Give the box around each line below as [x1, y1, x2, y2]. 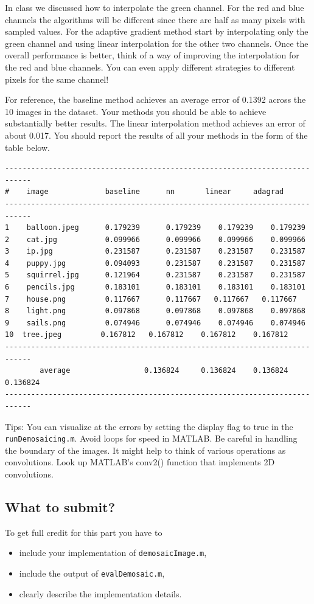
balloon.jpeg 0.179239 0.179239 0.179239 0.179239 [26, 223, 305, 232]
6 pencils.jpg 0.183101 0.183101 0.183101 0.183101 [5, 283, 305, 292]
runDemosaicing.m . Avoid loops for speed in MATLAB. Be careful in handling [5, 432, 298, 445]
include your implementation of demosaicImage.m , [19, 546, 207, 559]
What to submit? [5, 498, 116, 516]
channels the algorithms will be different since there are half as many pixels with [5, 13, 305, 26]
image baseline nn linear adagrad [26, 187, 284, 196]
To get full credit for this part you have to [5, 526, 162, 538]
